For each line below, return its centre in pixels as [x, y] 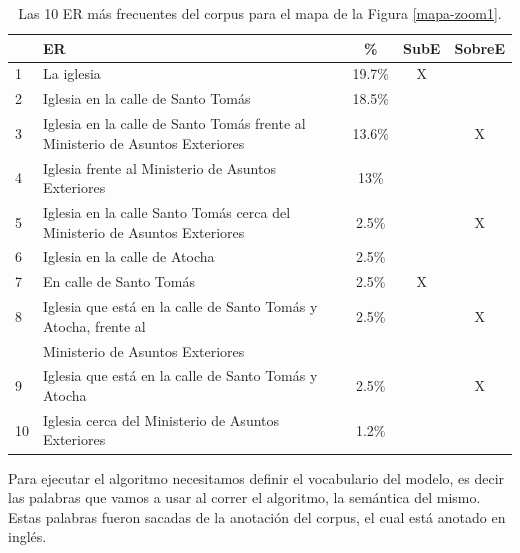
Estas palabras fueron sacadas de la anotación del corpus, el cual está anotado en [257, 516]
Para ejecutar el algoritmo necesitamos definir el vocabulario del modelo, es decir [256, 477]
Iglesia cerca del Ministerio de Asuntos [161, 419]
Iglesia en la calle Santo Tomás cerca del [167, 212]
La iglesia [72, 73]
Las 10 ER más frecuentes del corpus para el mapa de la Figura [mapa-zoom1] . [260, 13]
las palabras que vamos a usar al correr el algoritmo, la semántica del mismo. [244, 497]
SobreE [479, 47]
